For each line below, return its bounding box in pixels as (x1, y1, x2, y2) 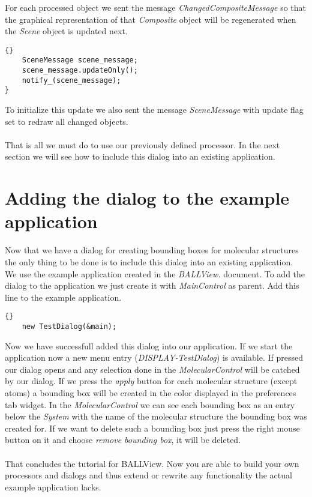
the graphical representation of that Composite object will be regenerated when (5, 13, 296, 25)
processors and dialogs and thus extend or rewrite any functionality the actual (5, 469, 292, 481)
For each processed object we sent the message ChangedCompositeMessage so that (5, 1, 307, 13)
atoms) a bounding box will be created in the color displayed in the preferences (5, 387, 296, 399)
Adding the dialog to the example (5, 185, 290, 210)
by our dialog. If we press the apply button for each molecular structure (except (5, 375, 298, 387)
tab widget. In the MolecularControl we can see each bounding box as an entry (5, 398, 295, 411)
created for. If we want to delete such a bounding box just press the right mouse (5, 421, 300, 434)
